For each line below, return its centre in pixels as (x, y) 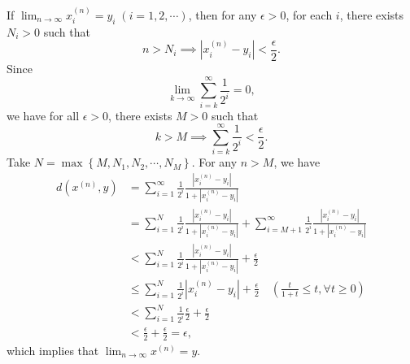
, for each (309, 14)
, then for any (222, 14)
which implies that (53, 350)
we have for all (43, 115)
